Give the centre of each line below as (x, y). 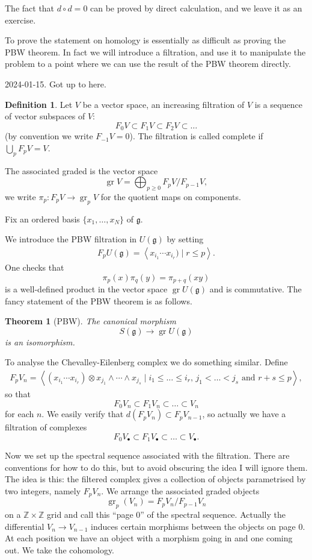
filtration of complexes (46, 427)
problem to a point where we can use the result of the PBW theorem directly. (148, 64)
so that (18, 394)
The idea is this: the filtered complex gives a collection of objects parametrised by (155, 479)
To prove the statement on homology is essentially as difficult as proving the (145, 40)
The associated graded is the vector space (81, 170)
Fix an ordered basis (42, 219)
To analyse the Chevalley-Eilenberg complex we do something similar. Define (146, 362)
